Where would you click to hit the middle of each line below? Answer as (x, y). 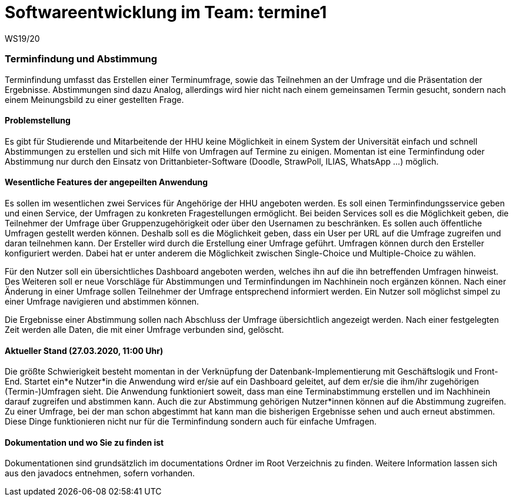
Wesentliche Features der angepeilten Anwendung (106, 182)
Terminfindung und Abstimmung (81, 59)
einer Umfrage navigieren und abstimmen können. (102, 301)
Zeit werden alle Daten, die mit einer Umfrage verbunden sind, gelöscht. (144, 329)
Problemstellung (38, 121)
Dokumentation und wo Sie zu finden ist (84, 442)
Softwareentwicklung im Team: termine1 (166, 12)
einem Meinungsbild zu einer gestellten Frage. (94, 99)
